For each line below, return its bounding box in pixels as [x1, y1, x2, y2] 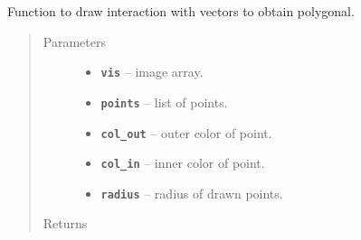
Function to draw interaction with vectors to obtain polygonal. [7, 2, 355, 20]
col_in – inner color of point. [100, 153, 265, 172]
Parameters [43, 32, 106, 51]
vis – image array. [100, 62, 204, 81]
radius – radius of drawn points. [100, 183, 283, 202]
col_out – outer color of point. [100, 123, 272, 142]
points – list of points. [100, 92, 228, 111]
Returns [43, 214, 88, 233]
